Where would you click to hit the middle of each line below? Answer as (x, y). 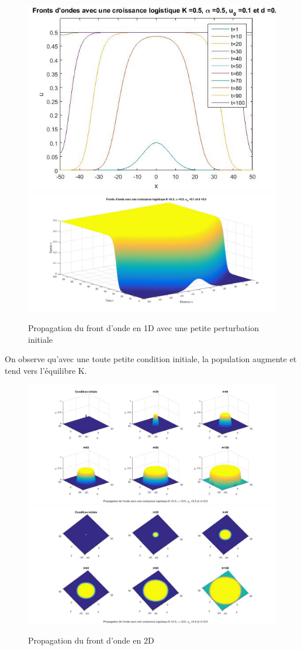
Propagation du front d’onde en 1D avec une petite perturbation (143, 328)
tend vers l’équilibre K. (46, 371)
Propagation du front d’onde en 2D (91, 640)
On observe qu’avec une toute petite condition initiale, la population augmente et (151, 359)
